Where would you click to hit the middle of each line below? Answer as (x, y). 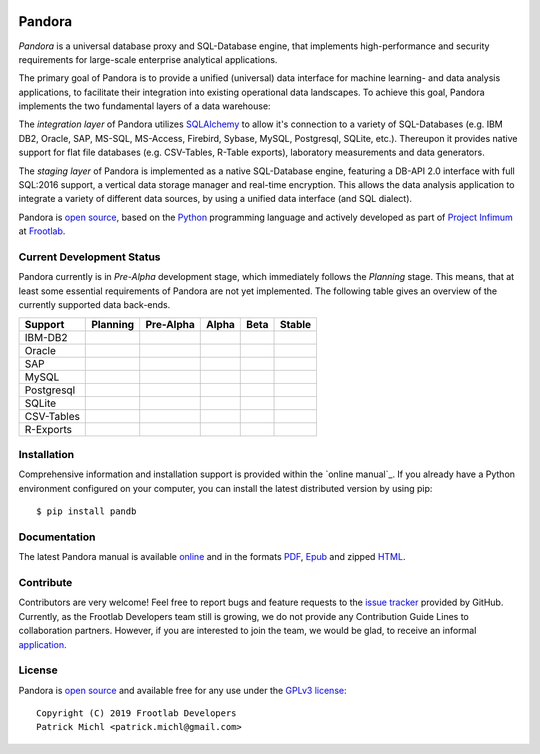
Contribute (45, 582)
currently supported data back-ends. (94, 305)
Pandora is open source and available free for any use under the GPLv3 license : (182, 690)
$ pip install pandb (86, 511)
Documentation (57, 537)
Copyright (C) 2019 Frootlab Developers (136, 713)
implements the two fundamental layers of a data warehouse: (144, 106)
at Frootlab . (42, 231)
